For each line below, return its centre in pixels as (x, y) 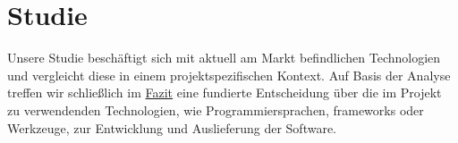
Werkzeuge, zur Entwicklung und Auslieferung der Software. (172, 127)
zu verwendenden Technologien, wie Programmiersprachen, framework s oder (216, 109)
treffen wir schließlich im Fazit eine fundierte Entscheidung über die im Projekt (225, 93)
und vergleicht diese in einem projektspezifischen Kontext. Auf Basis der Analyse (229, 75)
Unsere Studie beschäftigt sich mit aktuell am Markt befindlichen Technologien (224, 58)
